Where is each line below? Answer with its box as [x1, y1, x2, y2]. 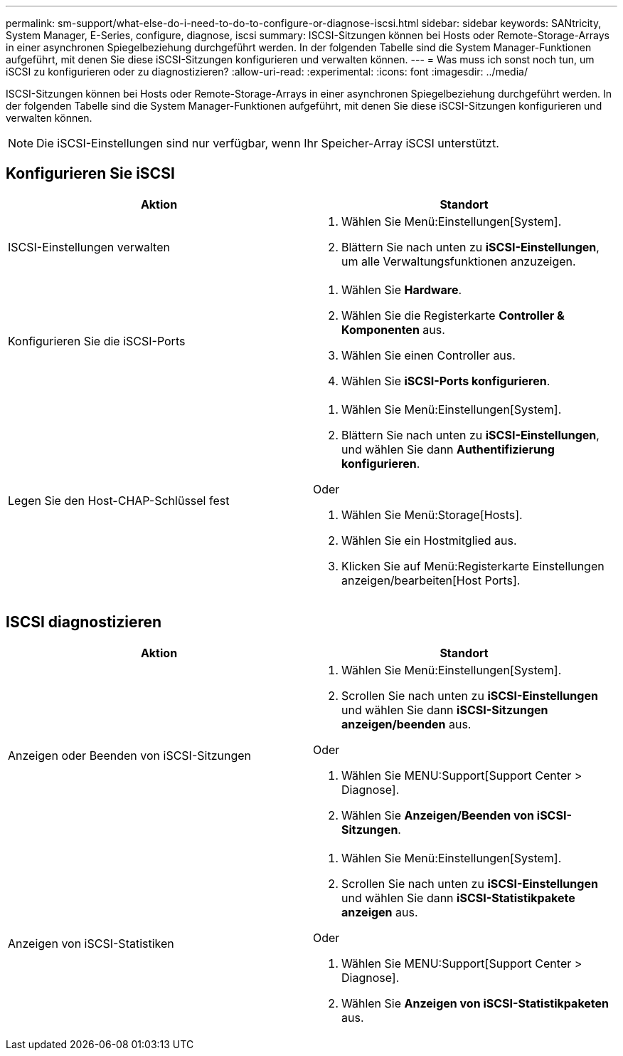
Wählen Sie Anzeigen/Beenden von [341, 807, 535, 822]
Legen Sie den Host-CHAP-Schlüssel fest [8, 493, 230, 508]
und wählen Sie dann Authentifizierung [341, 441, 555, 456]
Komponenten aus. [341, 322, 445, 337]
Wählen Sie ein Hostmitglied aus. [341, 533, 517, 548]
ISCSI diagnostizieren [6, 613, 162, 632]
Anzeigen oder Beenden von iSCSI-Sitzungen [8, 748, 251, 763]
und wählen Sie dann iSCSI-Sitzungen [341, 702, 548, 717]
